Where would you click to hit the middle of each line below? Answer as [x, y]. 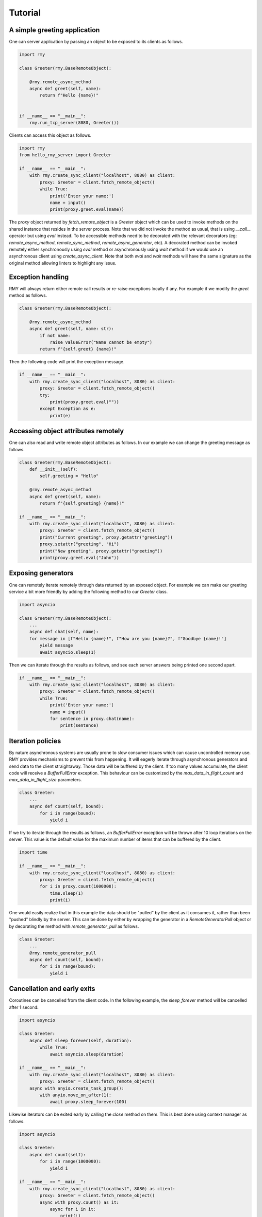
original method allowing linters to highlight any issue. [63, 263]
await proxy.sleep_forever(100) [88, 1102]
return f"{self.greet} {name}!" [78, 349]
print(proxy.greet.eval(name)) [87, 210]
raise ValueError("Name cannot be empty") [101, 342]
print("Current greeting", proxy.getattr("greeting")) [106, 537]
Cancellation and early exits [52, 989]
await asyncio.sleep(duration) [87, 1054]
